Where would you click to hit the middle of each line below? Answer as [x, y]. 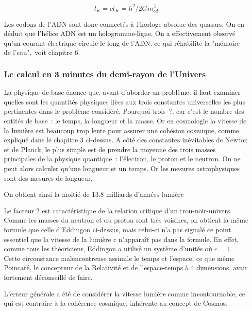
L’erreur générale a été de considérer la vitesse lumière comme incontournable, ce [125, 293]
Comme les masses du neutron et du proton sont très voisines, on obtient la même [126, 220]
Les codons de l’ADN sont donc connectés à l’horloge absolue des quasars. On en [124, 24]
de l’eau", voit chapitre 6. [42, 52]
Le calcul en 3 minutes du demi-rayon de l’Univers [105, 74]
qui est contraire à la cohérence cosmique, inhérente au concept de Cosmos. [116, 303]
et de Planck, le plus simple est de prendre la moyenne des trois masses [110, 149]
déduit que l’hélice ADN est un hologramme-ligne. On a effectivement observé [120, 33]
